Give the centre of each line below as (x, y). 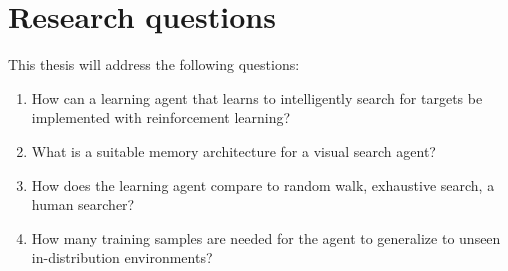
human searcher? (83, 204)
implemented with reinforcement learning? (161, 117)
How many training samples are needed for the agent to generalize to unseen (266, 237)
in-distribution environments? (122, 257)
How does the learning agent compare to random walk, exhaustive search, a (263, 184)
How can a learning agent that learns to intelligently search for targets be (257, 97)
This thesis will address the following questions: (154, 64)
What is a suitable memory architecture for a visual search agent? (233, 150)
